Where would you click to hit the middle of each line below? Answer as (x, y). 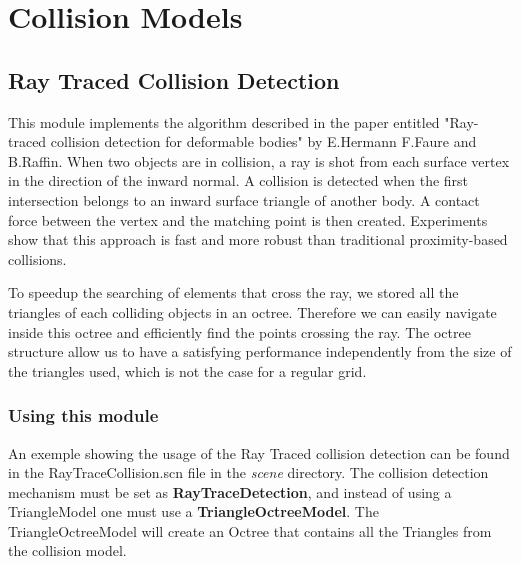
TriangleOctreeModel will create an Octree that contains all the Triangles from (250, 530)
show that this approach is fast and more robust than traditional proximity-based (258, 239)
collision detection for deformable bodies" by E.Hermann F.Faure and (263, 141)
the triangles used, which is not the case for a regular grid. (187, 370)
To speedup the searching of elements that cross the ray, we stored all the (233, 292)
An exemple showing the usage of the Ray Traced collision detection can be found (259, 452)
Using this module (83, 415)
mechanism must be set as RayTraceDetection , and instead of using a (230, 491)
